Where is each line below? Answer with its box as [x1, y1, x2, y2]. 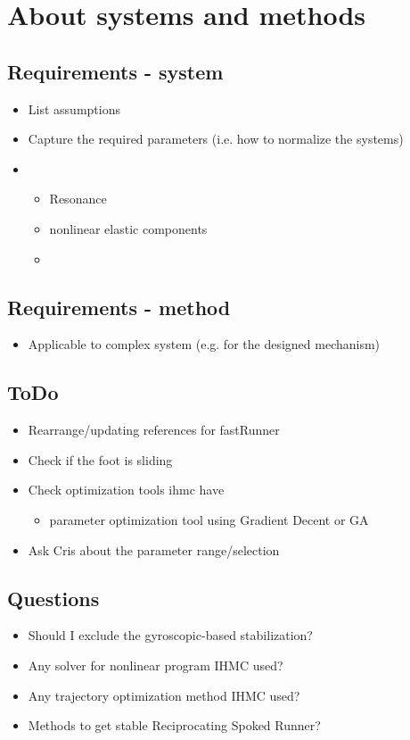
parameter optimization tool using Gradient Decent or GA [49, 510, 369, 528]
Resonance [49, 189, 107, 208]
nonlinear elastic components [49, 219, 208, 237]
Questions [7, 584, 100, 611]
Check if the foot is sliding [28, 450, 173, 469]
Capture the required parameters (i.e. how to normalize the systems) [28, 129, 404, 148]
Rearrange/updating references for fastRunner [28, 420, 280, 439]
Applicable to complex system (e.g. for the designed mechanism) [28, 335, 381, 353]
